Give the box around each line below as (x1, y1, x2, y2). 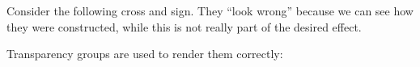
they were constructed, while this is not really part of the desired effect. (6, 18, 362, 35)
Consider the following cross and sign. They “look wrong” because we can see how (6, 2, 414, 19)
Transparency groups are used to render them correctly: (6, 45, 283, 62)
